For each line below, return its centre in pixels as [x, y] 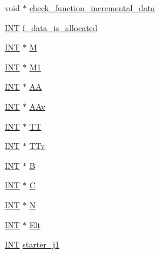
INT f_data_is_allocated [51, 27]
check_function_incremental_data [92, 8]
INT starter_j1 [32, 244]
